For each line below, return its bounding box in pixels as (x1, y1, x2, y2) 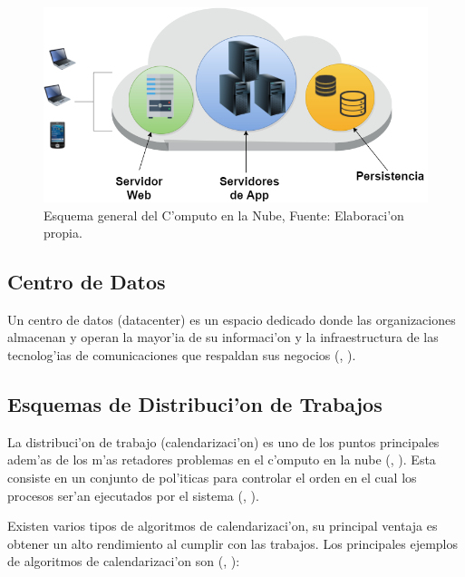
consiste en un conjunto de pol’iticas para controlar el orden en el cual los (7, 468, 417, 487)
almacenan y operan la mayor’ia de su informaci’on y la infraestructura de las (7, 328, 439, 347)
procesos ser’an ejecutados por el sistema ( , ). (7, 485, 259, 504)
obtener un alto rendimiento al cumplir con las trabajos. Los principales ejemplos (7, 533, 459, 553)
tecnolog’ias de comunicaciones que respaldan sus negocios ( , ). (7, 346, 356, 365)
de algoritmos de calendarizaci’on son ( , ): (7, 552, 240, 571)
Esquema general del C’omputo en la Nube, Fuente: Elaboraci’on (44, 205, 404, 224)
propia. (44, 223, 82, 242)
